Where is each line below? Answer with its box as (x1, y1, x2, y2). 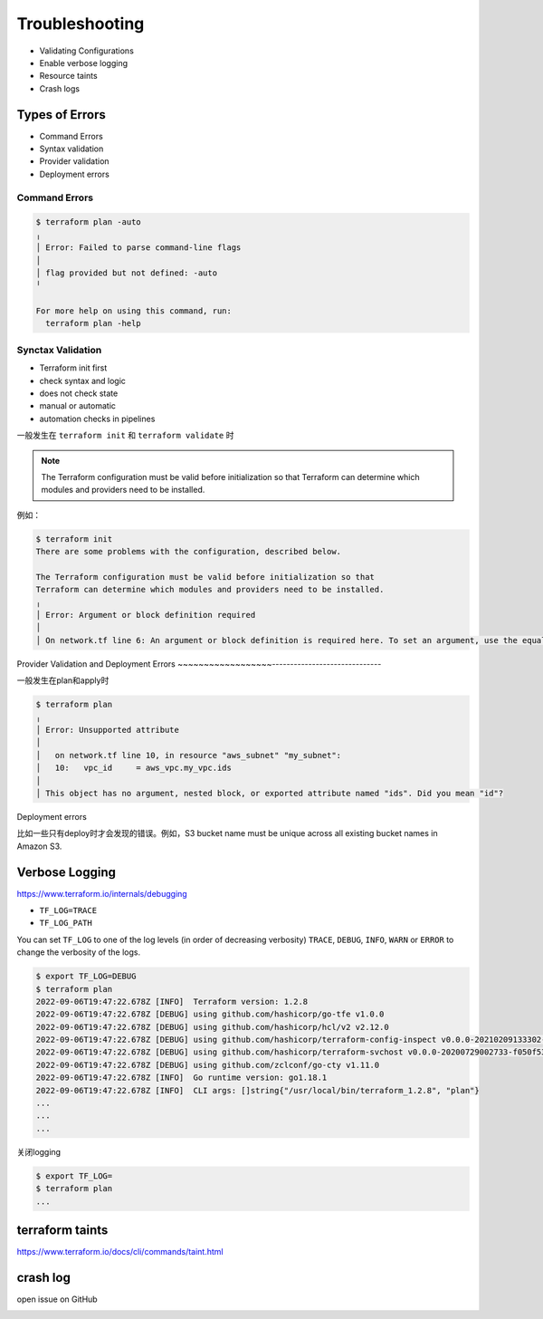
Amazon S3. (16, 841, 62, 852)
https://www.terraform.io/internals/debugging (16, 888, 187, 899)
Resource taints (39, 71, 99, 82)
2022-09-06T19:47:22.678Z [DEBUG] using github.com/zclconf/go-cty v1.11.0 (35, 1060, 380, 1070)
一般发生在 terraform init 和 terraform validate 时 (16, 430, 234, 441)
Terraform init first (39, 362, 108, 373)
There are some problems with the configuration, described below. (35, 546, 342, 557)
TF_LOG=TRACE (39, 905, 98, 915)
